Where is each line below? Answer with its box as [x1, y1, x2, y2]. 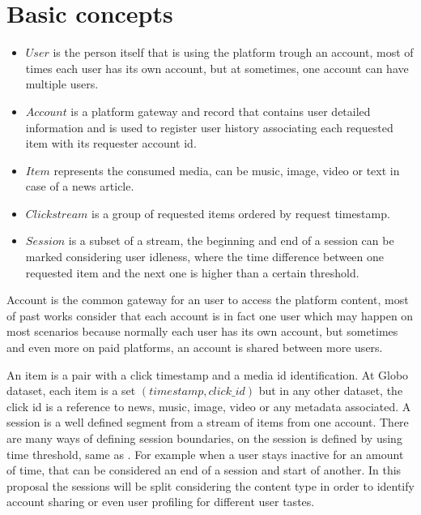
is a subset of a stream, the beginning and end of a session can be [68, 232, 394, 249]
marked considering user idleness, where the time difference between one [25, 248, 385, 265]
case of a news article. [25, 178, 134, 195]
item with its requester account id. [25, 135, 197, 152]
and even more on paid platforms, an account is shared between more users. [6, 339, 383, 356]
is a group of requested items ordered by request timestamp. [91, 204, 390, 221]
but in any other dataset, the [258, 382, 403, 399]
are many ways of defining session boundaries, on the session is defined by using [6, 430, 402, 446]
